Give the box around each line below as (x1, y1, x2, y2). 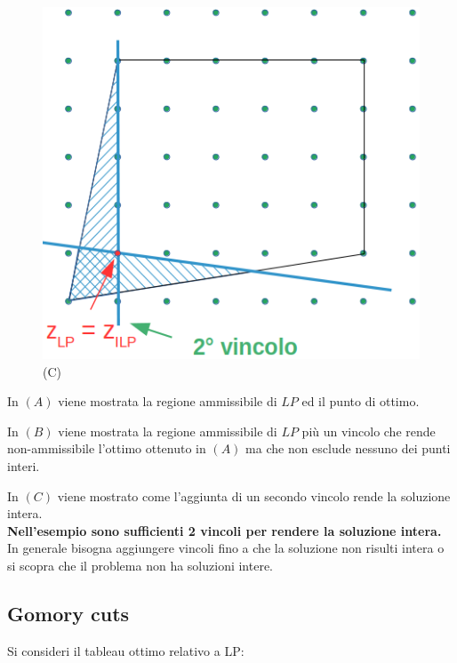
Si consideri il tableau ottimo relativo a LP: (7, 641, 245, 659)
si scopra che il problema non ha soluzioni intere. (7, 555, 274, 574)
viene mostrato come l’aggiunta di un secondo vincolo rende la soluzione (57, 486, 451, 505)
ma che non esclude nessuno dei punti (245, 439, 451, 458)
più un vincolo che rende (301, 421, 436, 440)
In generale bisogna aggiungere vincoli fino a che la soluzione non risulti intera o (7, 539, 445, 557)
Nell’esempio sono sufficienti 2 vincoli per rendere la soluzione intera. (7, 521, 442, 539)
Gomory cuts (7, 599, 130, 627)
